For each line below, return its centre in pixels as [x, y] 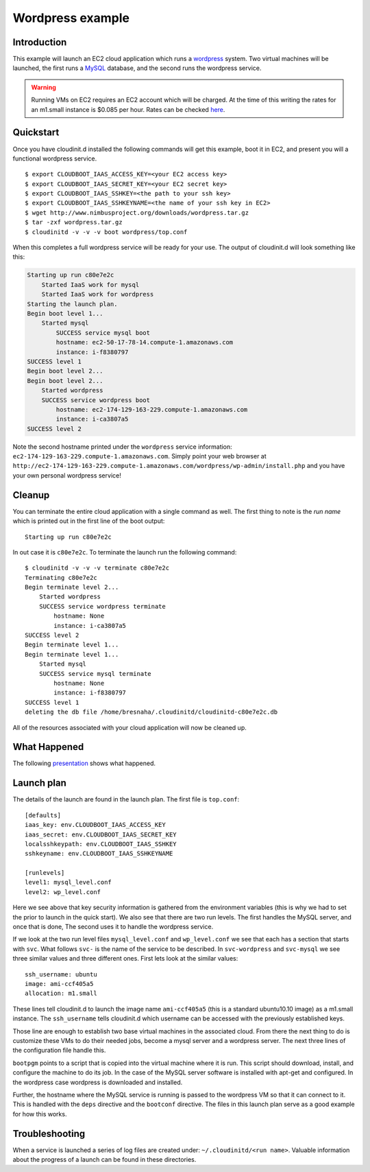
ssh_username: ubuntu [61, 974]
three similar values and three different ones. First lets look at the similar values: [125, 959]
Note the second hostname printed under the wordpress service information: [122, 447]
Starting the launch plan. [72, 304]
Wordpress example [71, 18]
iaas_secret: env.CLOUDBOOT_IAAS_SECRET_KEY [101, 834]
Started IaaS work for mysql [90, 284]
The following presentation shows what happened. [84, 763]
